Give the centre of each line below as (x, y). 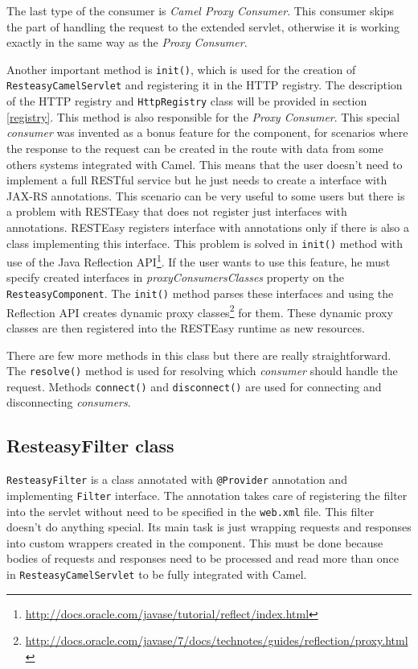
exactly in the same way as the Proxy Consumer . (127, 42)
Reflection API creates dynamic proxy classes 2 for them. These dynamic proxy (200, 311)
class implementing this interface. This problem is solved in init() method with (205, 243)
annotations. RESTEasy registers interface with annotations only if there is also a (208, 227)
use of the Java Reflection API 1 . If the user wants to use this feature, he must (199, 260)
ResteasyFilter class (90, 446)
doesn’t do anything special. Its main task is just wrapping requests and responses (209, 527)
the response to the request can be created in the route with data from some (195, 148)
